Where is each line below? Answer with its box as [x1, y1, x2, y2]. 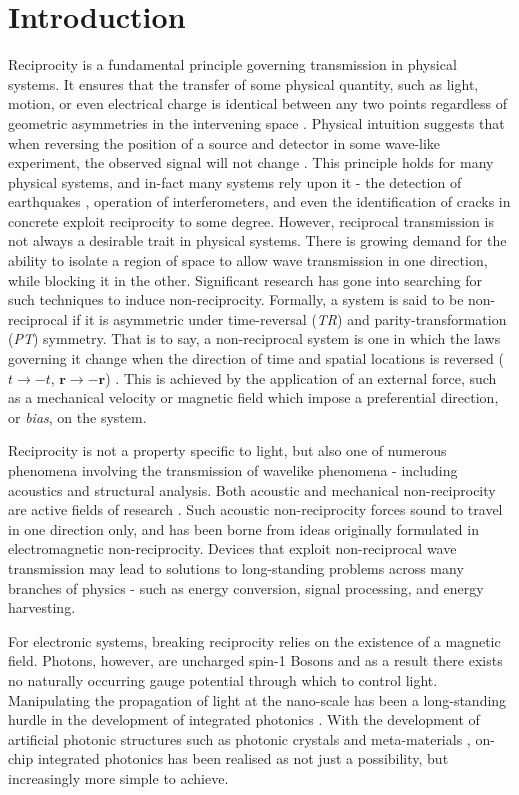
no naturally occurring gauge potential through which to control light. [8, 669, 438, 690]
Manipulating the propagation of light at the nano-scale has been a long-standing [8, 689, 507, 710]
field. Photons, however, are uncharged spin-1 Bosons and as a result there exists [8, 650, 503, 671]
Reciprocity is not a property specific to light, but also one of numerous [8, 440, 447, 461]
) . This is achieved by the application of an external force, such [105, 367, 497, 388]
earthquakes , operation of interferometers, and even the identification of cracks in [8, 191, 511, 212]
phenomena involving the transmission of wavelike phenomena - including [8, 460, 458, 480]
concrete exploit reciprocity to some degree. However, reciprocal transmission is [8, 210, 494, 231]
